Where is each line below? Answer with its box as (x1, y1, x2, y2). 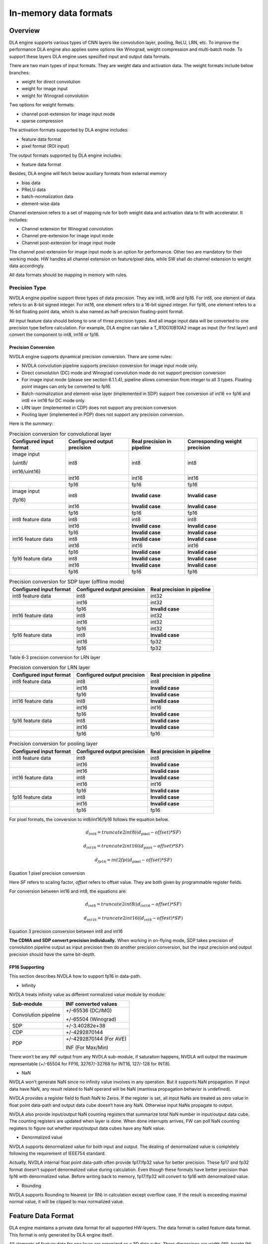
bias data (21, 180, 41, 186)
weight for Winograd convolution (21, 93, 89, 99)
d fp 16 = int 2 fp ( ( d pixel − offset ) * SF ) (94, 857, 172, 864)
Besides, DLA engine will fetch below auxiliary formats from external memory (9, 171, 167, 177)
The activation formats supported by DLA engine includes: (9, 127, 129, 133)
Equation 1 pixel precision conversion (9, 870, 85, 876)
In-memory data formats (9, 7, 113, 18)
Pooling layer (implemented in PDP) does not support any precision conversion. (21, 412, 184, 417)
